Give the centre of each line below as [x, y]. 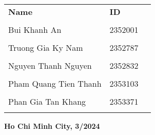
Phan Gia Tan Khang [47, 101]
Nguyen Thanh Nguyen [50, 65]
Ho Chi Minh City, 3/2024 [52, 126]
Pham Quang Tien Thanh [55, 83]
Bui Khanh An [35, 30]
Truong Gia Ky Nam [46, 47]
